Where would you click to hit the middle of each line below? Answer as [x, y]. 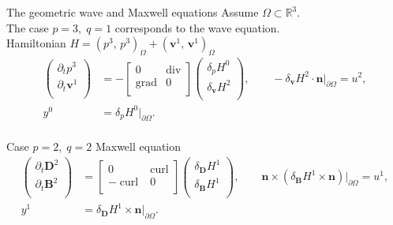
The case [28, 27]
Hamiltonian [36, 43]
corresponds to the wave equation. [197, 27]
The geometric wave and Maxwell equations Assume [133, 12]
